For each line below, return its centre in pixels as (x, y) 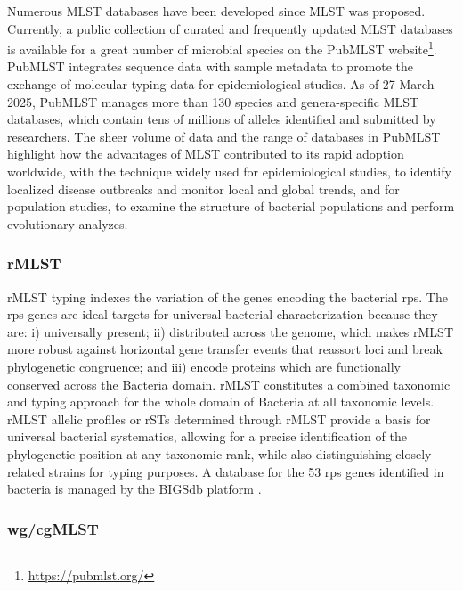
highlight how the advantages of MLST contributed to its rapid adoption (206, 154)
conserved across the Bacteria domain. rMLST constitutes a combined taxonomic (229, 384)
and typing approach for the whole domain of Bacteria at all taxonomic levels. (221, 402)
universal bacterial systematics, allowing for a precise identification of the (207, 436)
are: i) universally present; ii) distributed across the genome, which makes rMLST (230, 331)
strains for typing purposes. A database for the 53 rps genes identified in (246, 471)
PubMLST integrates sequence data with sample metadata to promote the (211, 66)
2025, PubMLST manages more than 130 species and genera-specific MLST (213, 101)
